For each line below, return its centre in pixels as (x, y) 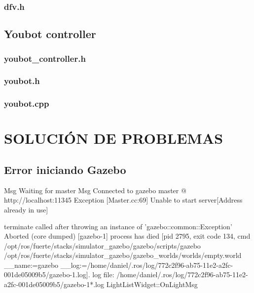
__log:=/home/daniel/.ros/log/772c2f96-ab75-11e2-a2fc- (147, 265)
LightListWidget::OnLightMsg (152, 284)
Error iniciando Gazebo (65, 169)
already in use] (26, 209)
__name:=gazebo (31, 265)
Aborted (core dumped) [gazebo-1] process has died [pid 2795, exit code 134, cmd (127, 236)
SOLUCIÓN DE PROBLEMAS (114, 138)
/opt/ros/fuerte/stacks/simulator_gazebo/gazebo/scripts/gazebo (102, 245)
